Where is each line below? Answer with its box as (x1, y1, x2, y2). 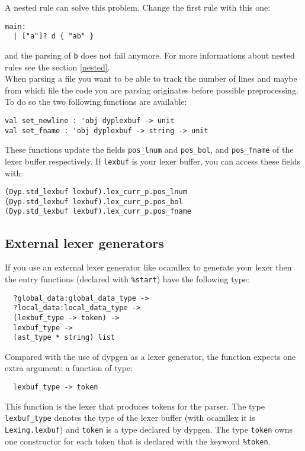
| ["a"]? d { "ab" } (13, 32, 94, 41)
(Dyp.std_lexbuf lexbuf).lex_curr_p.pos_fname (5, 207, 191, 216)
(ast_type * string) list (13, 333, 115, 342)
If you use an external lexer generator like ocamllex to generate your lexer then (5, 261, 292, 273)
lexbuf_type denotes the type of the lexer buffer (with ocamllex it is (5, 411, 255, 424)
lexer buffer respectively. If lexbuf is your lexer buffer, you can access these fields (5, 154, 300, 167)
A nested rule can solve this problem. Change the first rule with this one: (5, 1, 271, 13)
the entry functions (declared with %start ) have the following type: (5, 272, 249, 285)
